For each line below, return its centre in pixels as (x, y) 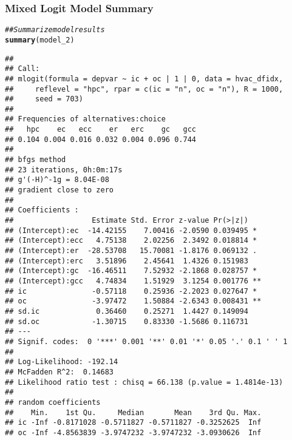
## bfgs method (36, 160)
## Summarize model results (55, 30)
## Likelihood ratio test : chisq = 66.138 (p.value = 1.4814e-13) (144, 382)
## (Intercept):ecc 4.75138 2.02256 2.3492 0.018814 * (131, 241)
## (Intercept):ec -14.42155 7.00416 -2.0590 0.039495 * (131, 230)
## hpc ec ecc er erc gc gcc (100, 130)
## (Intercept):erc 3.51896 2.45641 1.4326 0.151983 (127, 261)
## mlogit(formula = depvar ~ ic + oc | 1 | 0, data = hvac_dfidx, (144, 79)
